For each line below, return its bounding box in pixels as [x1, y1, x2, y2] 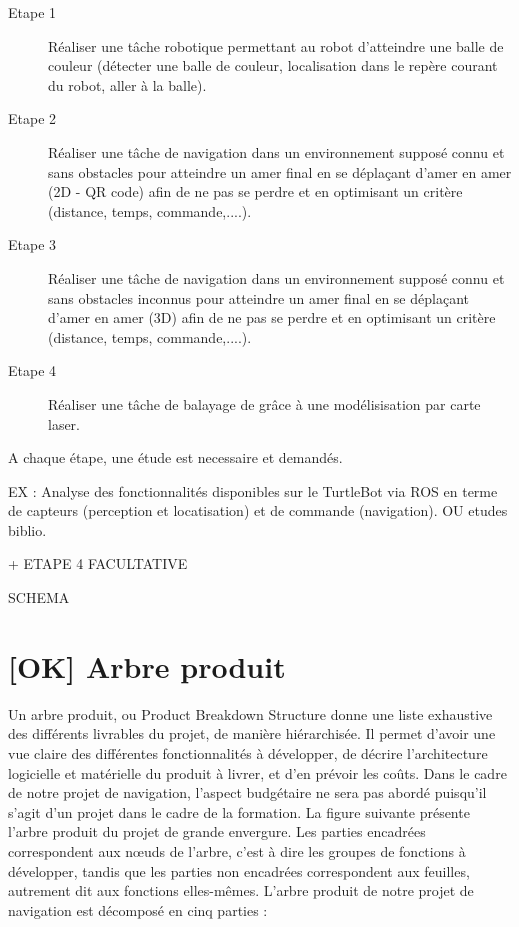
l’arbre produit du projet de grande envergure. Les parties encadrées [8, 821, 426, 842]
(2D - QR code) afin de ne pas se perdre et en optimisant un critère [48, 181, 463, 202]
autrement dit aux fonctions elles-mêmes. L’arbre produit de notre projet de [8, 880, 474, 901]
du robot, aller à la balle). [48, 74, 207, 95]
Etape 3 [8, 234, 57, 255]
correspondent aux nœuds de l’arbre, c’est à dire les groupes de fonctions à [8, 840, 466, 861]
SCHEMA [8, 587, 70, 608]
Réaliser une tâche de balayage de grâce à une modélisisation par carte [48, 393, 481, 414]
